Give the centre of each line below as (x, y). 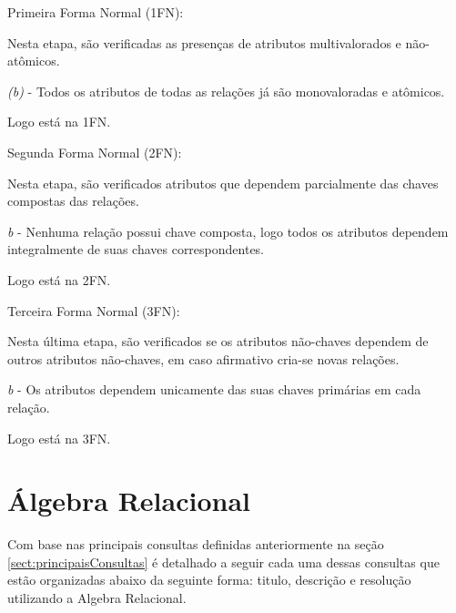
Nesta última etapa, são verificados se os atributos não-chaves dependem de (218, 341)
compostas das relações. (73, 201)
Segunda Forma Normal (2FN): (95, 152)
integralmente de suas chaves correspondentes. (136, 249)
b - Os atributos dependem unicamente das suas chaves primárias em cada (214, 389)
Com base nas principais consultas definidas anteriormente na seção (196, 544)
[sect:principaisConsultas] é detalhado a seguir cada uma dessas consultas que (223, 562)
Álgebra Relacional (129, 501)
